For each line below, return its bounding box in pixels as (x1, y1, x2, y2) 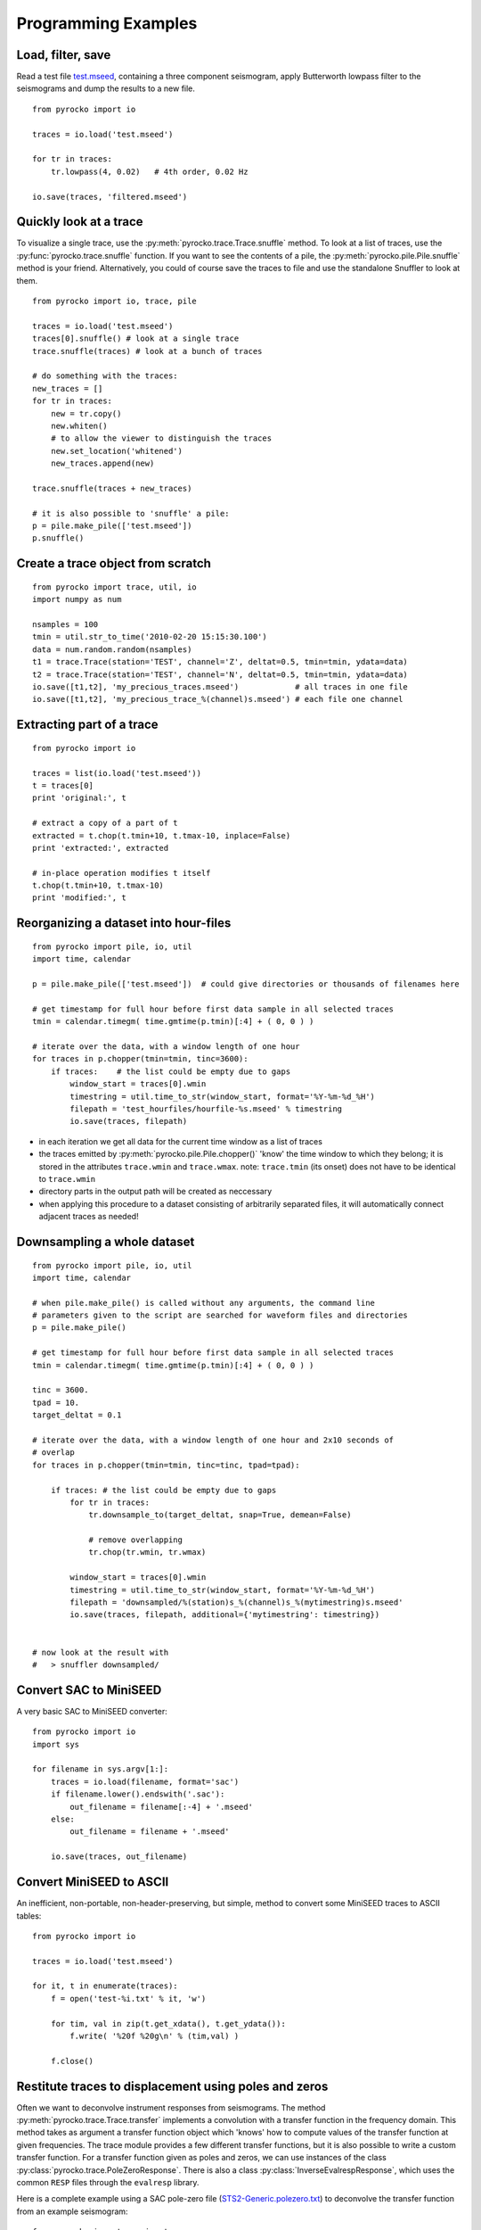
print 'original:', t (32, 793, 126, 803)
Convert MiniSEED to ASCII (16, 1874, 169, 1890)
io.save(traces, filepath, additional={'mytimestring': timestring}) (69, 1610, 380, 1620)
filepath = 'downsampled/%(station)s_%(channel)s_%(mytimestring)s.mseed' (69, 1598, 404, 1607)
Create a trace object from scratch (16, 556, 211, 571)
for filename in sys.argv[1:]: (32, 1764, 169, 1774)
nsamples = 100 (32, 620, 99, 630)
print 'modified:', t (32, 893, 126, 903)
